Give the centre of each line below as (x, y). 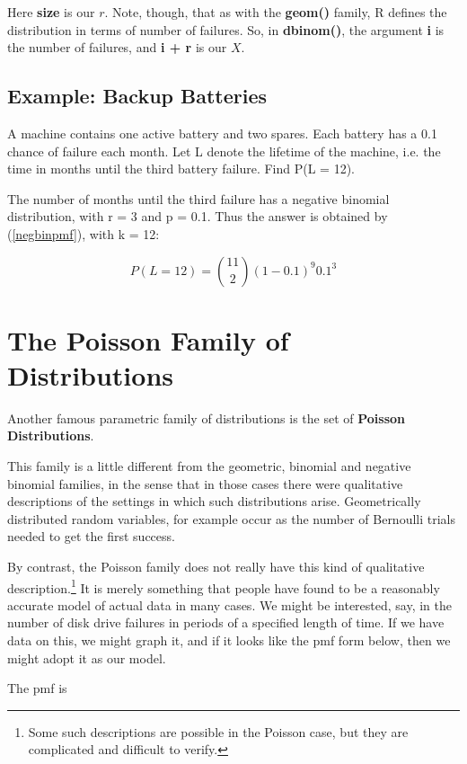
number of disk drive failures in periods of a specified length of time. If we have (226, 622)
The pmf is (37, 688)
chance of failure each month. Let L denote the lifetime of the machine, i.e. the (224, 151)
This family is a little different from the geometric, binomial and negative (209, 466)
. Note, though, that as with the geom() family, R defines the (276, 12)
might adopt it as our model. (87, 657)
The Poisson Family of (148, 339)
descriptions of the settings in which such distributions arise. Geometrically (214, 501)
